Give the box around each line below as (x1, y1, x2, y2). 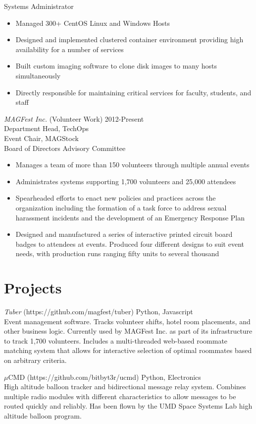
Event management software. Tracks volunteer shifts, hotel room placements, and (4, 316, 251, 326)
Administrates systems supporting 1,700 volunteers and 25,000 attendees (15, 176, 236, 186)
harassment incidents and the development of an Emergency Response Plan (15, 212, 245, 222)
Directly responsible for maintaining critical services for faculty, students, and (15, 87, 252, 97)
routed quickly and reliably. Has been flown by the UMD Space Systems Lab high (4, 401, 253, 411)
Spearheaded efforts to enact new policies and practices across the (15, 193, 216, 203)
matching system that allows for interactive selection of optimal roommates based (4, 345, 252, 355)
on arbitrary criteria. (4, 354, 67, 365)
